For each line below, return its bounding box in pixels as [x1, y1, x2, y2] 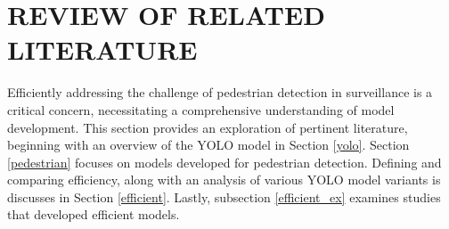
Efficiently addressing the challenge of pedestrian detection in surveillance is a [7, 83, 433, 102]
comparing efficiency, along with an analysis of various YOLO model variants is [7, 170, 441, 189]
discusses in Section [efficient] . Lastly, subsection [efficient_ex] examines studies [7, 187, 441, 206]
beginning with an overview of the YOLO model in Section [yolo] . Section [7, 135, 410, 154]
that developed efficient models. [7, 205, 180, 224]
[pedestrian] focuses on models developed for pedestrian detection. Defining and [7, 152, 442, 171]
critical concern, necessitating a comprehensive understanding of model [7, 100, 395, 119]
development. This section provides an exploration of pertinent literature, [7, 118, 408, 136]
